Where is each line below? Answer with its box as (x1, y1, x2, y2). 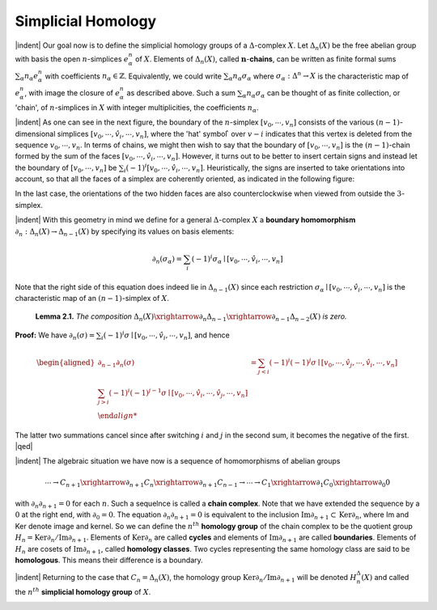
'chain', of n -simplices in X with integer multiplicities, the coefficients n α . (15, 102, 259, 114)
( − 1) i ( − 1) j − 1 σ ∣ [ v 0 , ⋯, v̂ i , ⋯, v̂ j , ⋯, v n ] (108, 387, 248, 400)
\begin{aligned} (36, 358, 95, 367)
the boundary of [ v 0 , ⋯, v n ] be (15, 163, 117, 174)
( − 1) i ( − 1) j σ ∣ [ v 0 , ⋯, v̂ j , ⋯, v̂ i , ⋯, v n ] (269, 357, 398, 369)
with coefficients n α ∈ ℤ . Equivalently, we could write (45, 71, 223, 83)
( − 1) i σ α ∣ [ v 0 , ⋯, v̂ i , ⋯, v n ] (191, 253, 283, 265)
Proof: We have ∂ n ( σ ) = (15, 330, 95, 341)
